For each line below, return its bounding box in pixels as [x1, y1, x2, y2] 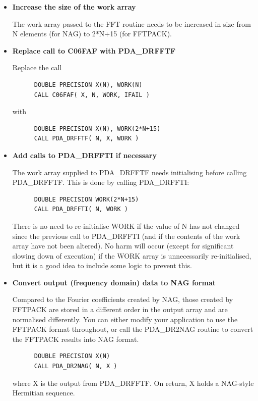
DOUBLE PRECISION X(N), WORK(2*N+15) [34, 125, 161, 132]
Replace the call [12, 62, 62, 73]
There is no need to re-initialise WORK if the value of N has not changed [12, 220, 240, 231]
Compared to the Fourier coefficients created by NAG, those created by [12, 294, 233, 305]
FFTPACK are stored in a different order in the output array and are [12, 304, 228, 315]
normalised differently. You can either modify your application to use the [12, 314, 238, 324]
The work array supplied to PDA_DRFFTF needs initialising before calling [12, 167, 247, 177]
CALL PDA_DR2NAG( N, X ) [34, 363, 117, 370]
